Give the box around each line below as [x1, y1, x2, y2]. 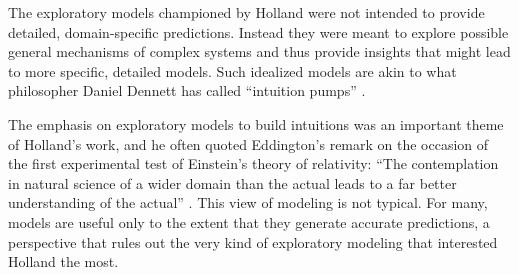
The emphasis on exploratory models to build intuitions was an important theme [8, 113, 504, 134]
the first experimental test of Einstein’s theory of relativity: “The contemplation [8, 153, 499, 174]
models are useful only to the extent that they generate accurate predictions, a [8, 211, 490, 232]
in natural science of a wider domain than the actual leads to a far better [8, 172, 457, 193]
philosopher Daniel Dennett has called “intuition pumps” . [8, 80, 366, 101]
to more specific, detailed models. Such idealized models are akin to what [8, 60, 457, 81]
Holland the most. [8, 251, 119, 272]
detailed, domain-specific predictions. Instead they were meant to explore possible [8, 21, 509, 42]
